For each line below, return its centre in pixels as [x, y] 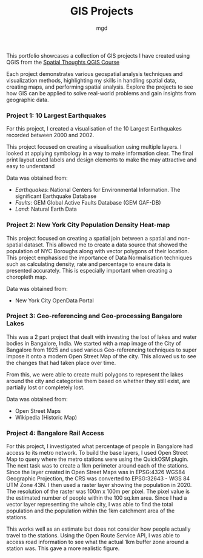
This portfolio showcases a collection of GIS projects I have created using [98, 55]
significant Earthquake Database [56, 196]
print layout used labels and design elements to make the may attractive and [101, 160]
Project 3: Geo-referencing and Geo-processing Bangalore [95, 316]
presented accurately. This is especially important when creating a [89, 270]
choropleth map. [27, 277]
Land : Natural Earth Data [46, 209]
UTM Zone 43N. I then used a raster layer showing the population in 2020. [99, 485]
